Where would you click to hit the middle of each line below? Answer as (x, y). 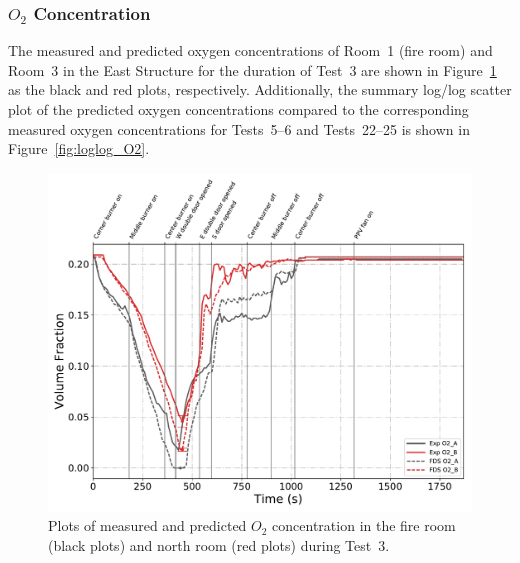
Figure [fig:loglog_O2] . (79, 148)
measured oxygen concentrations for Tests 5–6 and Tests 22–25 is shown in (239, 128)
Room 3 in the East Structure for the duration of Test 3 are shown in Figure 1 (252, 69)
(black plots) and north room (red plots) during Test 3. (219, 545)
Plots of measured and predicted (147, 525)
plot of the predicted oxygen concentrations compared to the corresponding (238, 109)
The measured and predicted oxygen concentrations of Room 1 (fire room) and (250, 50)
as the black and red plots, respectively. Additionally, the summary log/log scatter (260, 89)
